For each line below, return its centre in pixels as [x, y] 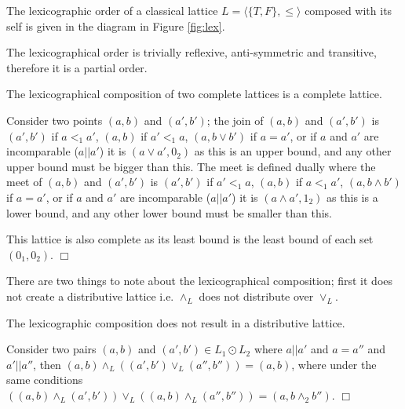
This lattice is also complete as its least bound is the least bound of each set [190, 239]
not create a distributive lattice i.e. [90, 296]
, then [47, 364]
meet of [24, 182]
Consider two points [55, 120]
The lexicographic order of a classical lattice [112, 10]
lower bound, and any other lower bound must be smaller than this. [169, 212]
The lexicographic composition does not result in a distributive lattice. [176, 322]
